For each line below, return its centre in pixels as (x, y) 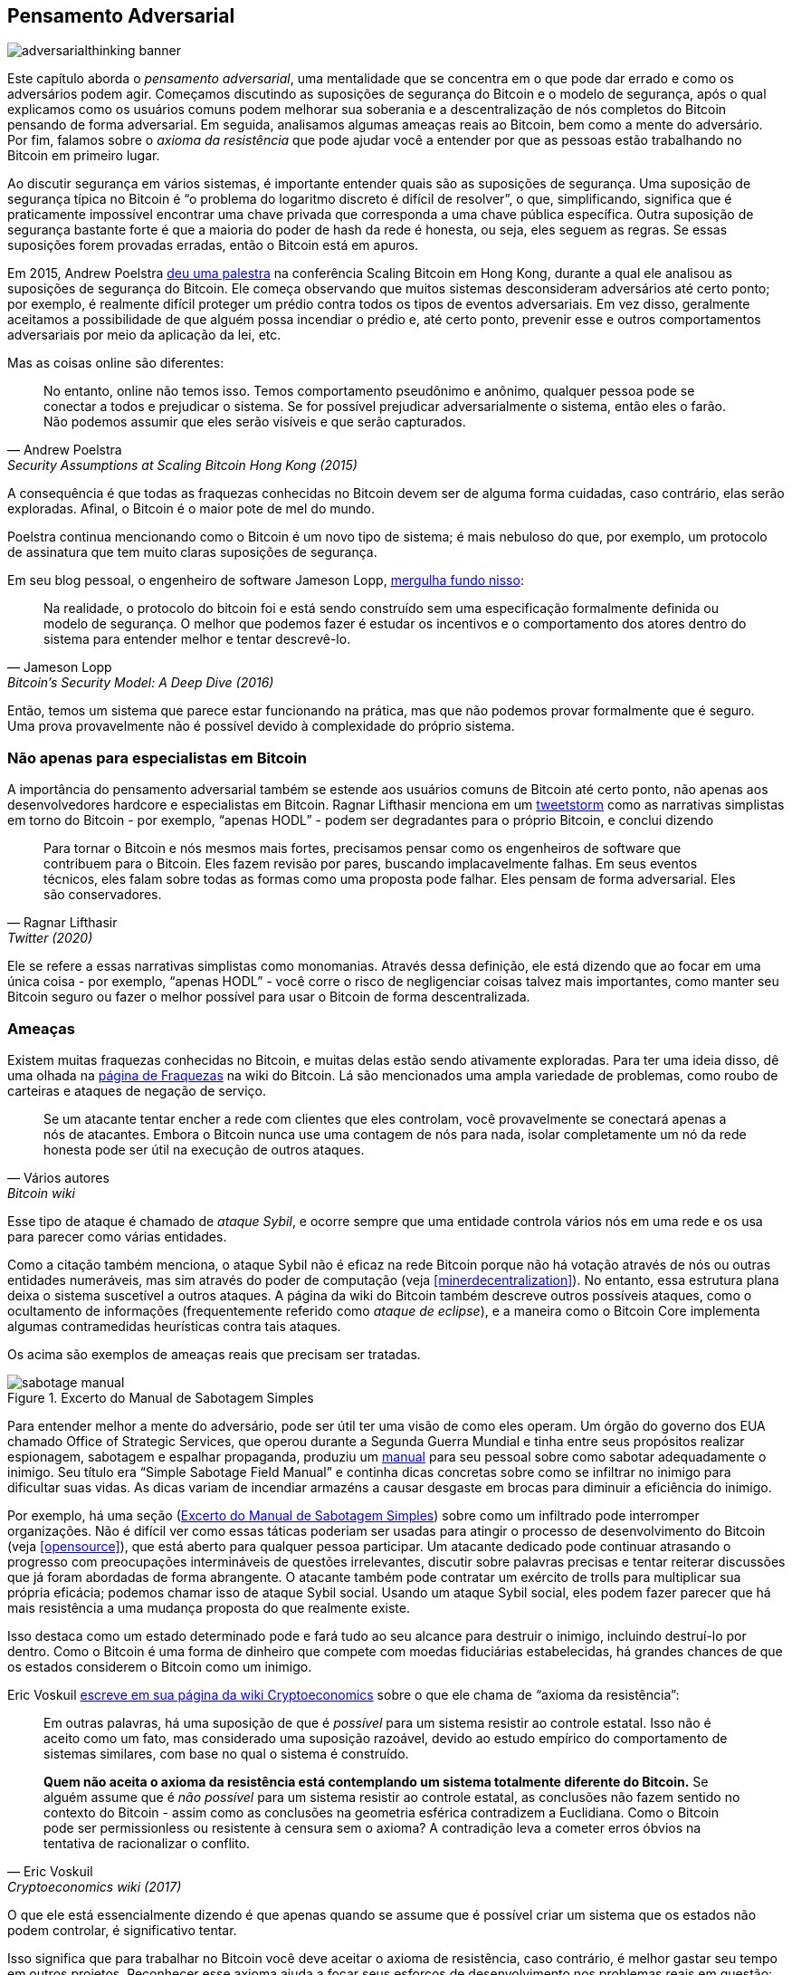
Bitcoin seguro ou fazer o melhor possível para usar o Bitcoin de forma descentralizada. (269, 997)
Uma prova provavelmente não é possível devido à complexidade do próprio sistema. (261, 726)
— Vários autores (58, 1177)
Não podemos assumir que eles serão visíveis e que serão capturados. (255, 422)
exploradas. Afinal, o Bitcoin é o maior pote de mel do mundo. (191, 509)
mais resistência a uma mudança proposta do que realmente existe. (209, 1607)
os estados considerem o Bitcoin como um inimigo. (160, 1666)
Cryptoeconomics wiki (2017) (95, 1886)
